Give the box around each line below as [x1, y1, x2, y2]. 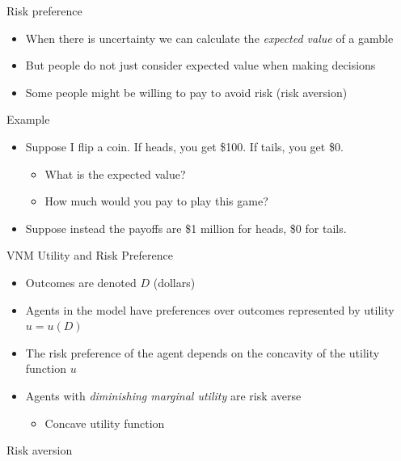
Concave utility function [44, 414, 165, 431]
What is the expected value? [44, 165, 186, 182]
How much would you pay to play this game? [44, 192, 268, 209]
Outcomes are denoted [25, 273, 137, 290]
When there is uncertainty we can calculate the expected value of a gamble [25, 29, 394, 46]
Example [6, 111, 50, 128]
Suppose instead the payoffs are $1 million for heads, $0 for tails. [25, 219, 347, 236]
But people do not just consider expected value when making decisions [25, 57, 376, 74]
